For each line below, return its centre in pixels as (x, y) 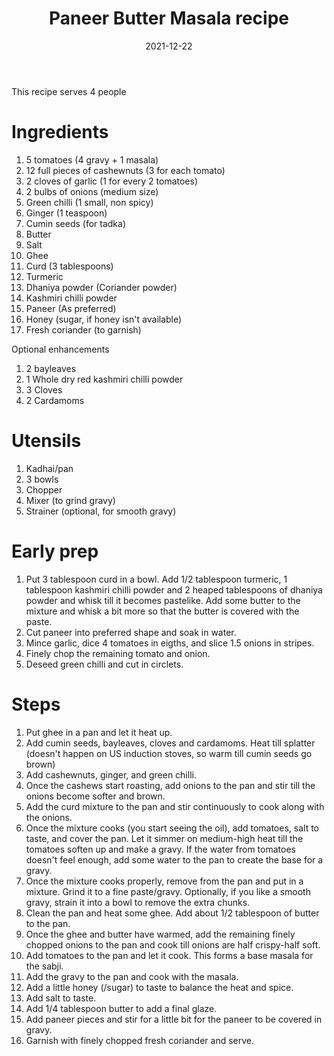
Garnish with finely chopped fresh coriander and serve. (139, 1040)
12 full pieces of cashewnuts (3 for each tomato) (125, 170)
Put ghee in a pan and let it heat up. (99, 732)
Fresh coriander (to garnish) (83, 329)
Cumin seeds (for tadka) (75, 223)
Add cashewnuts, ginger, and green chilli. (111, 774)
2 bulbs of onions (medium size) (92, 191)
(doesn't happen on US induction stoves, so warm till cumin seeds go (169, 753)
